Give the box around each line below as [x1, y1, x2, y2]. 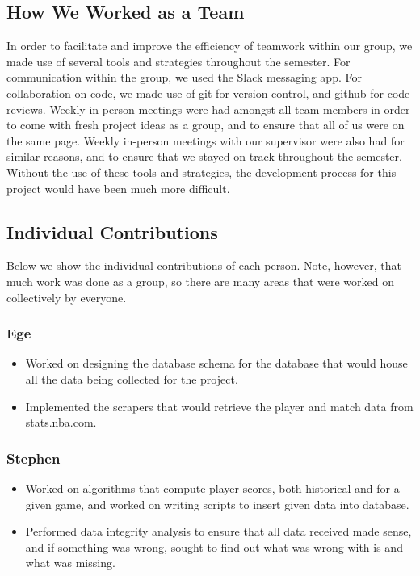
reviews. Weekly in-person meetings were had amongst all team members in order [6, 100, 410, 117]
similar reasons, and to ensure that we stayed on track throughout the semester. [6, 148, 402, 165]
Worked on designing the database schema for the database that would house [25, 355, 408, 372]
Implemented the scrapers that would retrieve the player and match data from [25, 397, 414, 414]
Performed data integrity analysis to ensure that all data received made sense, [25, 523, 412, 540]
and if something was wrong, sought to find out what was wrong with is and [25, 538, 403, 555]
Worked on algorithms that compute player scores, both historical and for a [25, 479, 400, 496]
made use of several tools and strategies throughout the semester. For [6, 53, 351, 69]
